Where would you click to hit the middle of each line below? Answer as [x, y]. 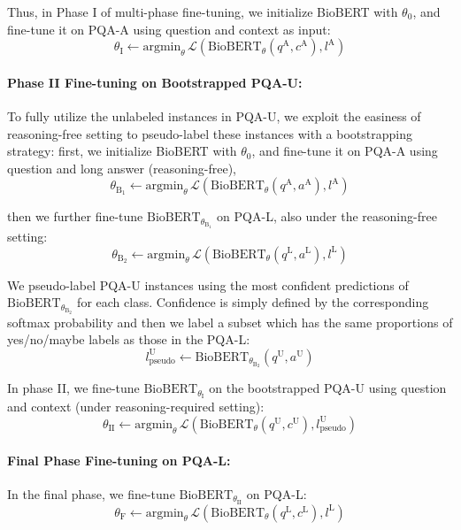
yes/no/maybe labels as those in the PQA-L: [129, 339]
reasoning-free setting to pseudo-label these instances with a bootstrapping [210, 133]
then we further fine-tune [75, 216]
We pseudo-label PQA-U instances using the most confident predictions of [208, 284]
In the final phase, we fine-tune [91, 493]
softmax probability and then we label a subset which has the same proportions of [230, 322]
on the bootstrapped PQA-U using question [328, 388]
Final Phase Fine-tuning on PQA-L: [119, 460]
